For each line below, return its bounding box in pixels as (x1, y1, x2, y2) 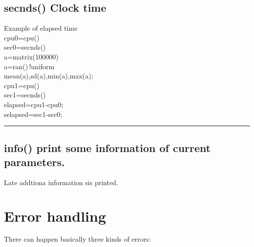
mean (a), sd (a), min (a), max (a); (4, 71, 93, 81)
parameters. (4, 154, 65, 169)
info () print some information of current (4, 140, 211, 155)
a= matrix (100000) (4, 51, 59, 61)
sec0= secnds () (4, 42, 46, 52)
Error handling (4, 206, 106, 226)
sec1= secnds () (4, 90, 46, 100)
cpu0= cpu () (4, 32, 40, 42)
